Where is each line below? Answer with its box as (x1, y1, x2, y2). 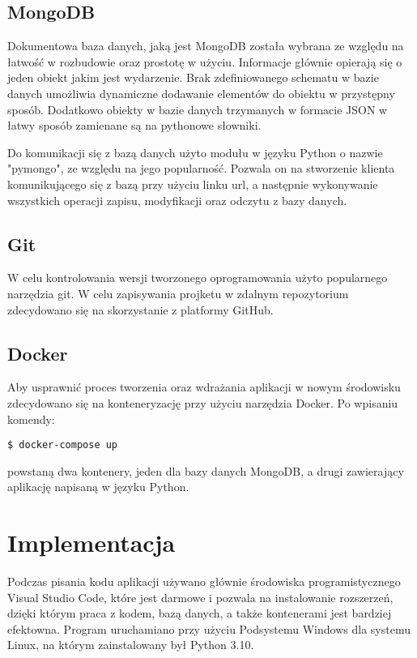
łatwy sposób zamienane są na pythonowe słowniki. (7, 117, 262, 134)
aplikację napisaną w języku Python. (7, 478, 189, 495)
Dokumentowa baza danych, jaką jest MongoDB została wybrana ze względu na (7, 37, 404, 54)
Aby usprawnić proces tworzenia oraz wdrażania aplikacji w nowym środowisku (7, 378, 401, 395)
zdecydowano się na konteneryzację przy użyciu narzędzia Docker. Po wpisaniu (7, 394, 398, 411)
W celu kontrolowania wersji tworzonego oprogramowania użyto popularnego (7, 269, 388, 286)
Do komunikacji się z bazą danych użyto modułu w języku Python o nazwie (7, 143, 383, 160)
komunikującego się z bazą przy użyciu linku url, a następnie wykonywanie (7, 175, 378, 192)
